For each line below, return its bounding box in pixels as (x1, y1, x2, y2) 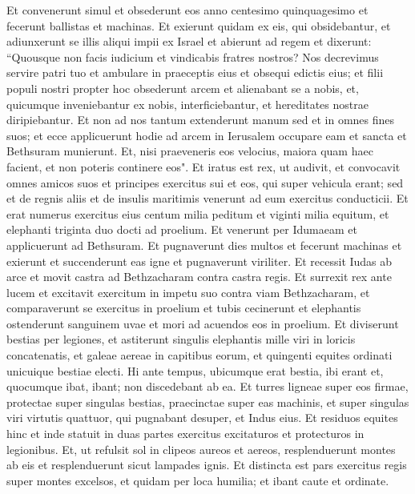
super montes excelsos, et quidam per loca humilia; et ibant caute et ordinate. (6, 472, 389, 488)
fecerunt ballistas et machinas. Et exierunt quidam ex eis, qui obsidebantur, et (6, 17, 391, 34)
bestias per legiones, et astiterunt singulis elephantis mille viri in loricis (6, 331, 356, 347)
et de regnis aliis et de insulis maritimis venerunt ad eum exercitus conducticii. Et (6, 190, 409, 207)
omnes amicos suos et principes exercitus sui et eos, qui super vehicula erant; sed (6, 174, 404, 191)
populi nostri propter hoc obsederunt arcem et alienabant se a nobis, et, (6, 79, 359, 96)
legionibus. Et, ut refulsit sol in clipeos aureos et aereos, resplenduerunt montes (6, 440, 396, 457)
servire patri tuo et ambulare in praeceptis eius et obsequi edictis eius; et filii (6, 64, 384, 81)
